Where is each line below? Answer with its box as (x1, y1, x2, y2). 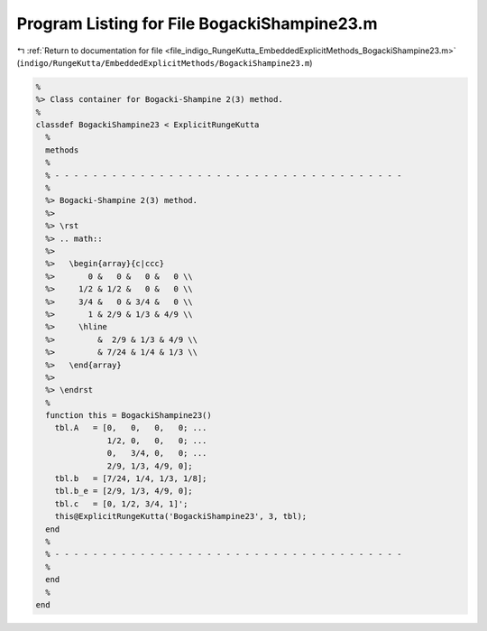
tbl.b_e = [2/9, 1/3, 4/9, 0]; (54, 486, 193, 496)
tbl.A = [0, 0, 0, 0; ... (54, 422, 207, 433)
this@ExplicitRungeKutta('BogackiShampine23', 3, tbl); (54, 511, 308, 522)
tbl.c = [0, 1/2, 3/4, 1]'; (54, 498, 188, 509)
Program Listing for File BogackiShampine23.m (16, 14, 378, 33)
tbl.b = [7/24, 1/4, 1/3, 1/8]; (54, 474, 207, 484)
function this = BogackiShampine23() (45, 411, 212, 421)
